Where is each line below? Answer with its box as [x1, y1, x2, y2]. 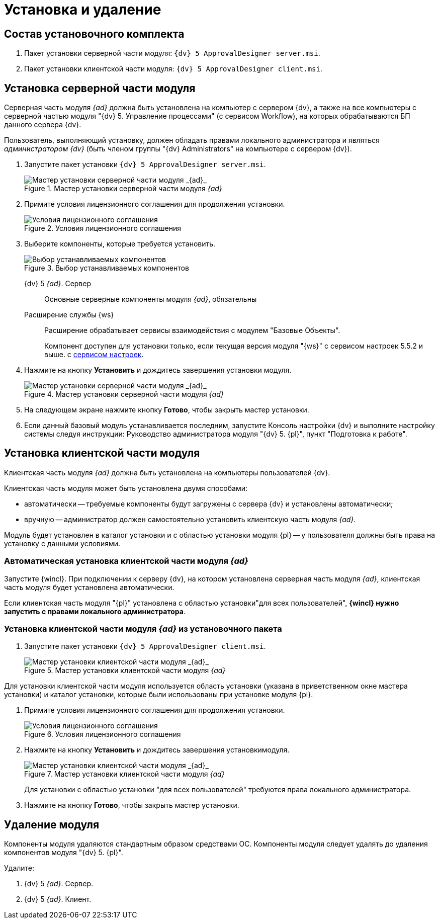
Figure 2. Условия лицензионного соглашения [24, 224, 181, 233]
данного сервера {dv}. [4, 120, 81, 129]
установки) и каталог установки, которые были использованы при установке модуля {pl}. [4, 690, 313, 699]
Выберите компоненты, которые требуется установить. [24, 239, 216, 248]
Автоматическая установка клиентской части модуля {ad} [4, 556, 248, 566]
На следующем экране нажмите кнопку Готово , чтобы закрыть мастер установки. [24, 405, 309, 414]
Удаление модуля [4, 818, 100, 831]
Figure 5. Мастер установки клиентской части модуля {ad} [24, 666, 226, 675]
